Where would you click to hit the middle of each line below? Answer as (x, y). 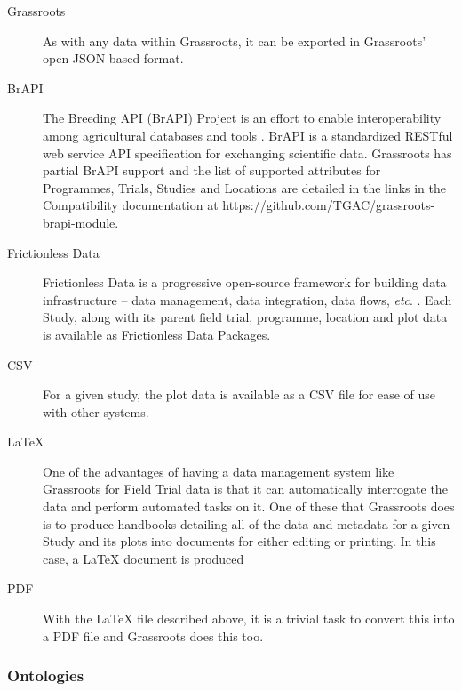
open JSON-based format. (113, 58)
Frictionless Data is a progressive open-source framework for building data (245, 282)
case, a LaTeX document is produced (143, 558)
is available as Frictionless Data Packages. (157, 334)
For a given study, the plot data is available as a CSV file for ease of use (239, 394)
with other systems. (96, 411)
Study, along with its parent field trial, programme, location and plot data (245, 317)
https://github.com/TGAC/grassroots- (329, 205)
